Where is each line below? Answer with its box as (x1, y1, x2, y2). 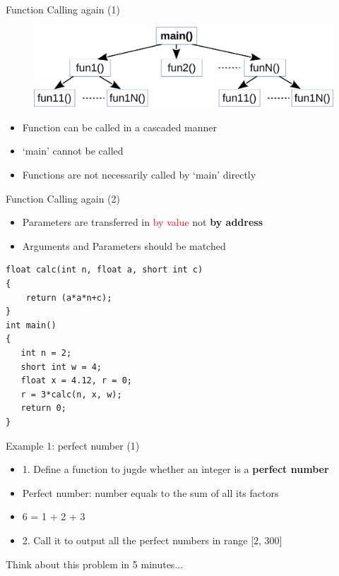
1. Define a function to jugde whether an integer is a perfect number (22, 462, 329, 476)
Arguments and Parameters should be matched (22, 238, 226, 253)
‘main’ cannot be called (22, 143, 124, 158)
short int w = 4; (20, 361, 102, 372)
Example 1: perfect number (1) (6, 438, 140, 452)
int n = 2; (20, 348, 72, 358)
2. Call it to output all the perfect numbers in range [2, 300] (22, 532, 282, 547)
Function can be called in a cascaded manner (22, 119, 218, 134)
